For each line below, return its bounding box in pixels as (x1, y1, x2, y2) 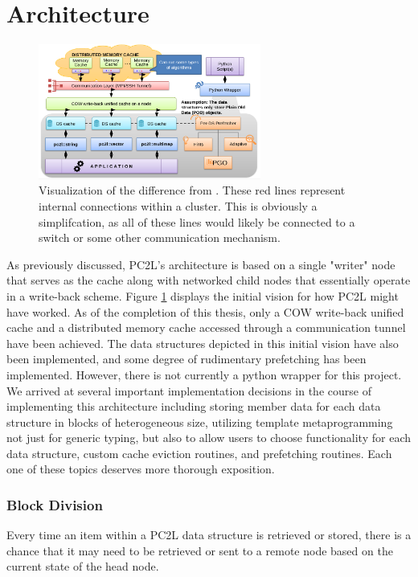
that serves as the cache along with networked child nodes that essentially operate (6, 272, 411, 288)
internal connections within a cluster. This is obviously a (39, 197, 318, 214)
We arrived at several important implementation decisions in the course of (6, 382, 371, 399)
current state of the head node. (6, 558, 159, 575)
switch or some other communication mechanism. (39, 229, 281, 246)
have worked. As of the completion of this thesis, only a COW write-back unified (6, 303, 404, 320)
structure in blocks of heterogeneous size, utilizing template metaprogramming (6, 413, 393, 430)
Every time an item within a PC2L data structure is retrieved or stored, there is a (6, 526, 412, 543)
